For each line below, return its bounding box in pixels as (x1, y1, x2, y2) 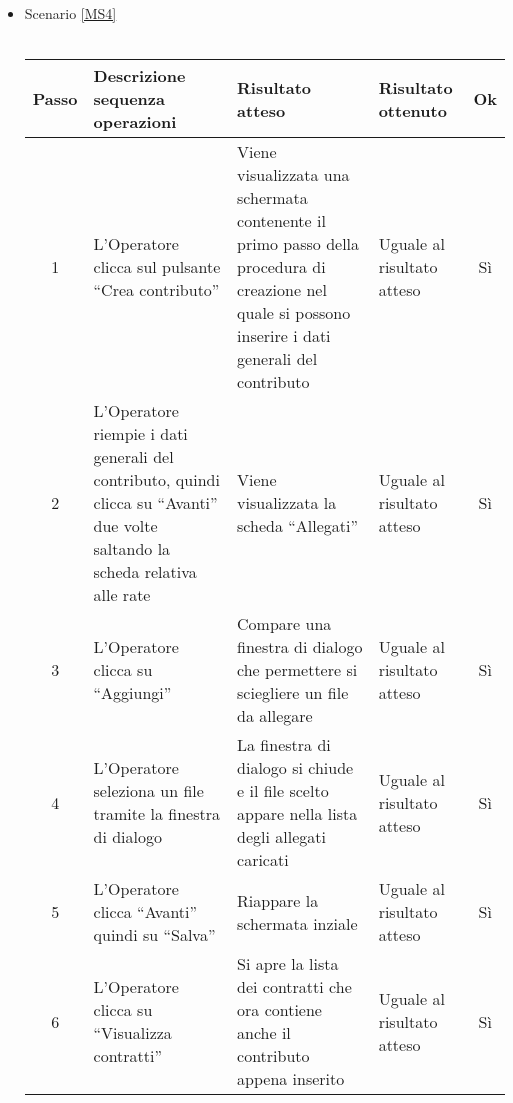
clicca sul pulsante (93, 255, 221, 279)
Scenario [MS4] (24, 3, 117, 23)
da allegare (237, 704, 313, 728)
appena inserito (237, 1067, 345, 1091)
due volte (93, 514, 158, 538)
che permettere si (237, 658, 358, 682)
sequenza (93, 87, 165, 111)
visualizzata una (237, 163, 350, 187)
